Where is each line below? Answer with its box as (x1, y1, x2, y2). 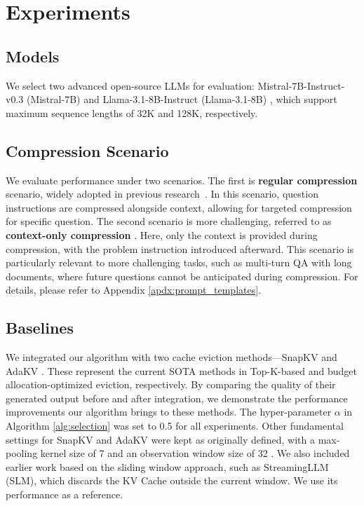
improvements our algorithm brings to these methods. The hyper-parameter (6, 404, 332, 419)
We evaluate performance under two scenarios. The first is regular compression (6, 172, 358, 187)
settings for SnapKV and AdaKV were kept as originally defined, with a (6, 432, 315, 446)
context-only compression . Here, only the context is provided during (6, 227, 318, 242)
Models (6, 45, 60, 67)
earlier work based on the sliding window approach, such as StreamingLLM (6, 459, 329, 474)
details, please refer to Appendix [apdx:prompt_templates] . (6, 282, 262, 297)
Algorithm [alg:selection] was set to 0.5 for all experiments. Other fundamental (6, 418, 344, 433)
